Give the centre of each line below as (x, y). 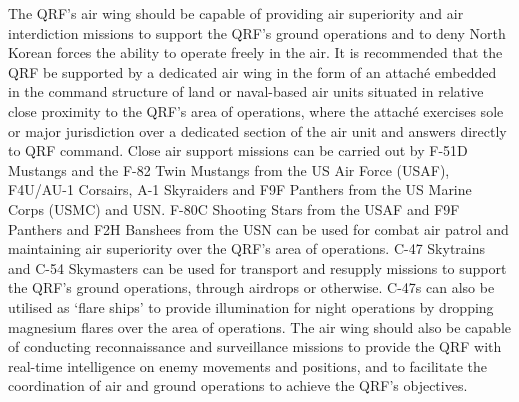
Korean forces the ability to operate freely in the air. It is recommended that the (255, 52)
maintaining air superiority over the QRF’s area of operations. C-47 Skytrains (247, 248)
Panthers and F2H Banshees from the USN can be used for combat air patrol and (258, 228)
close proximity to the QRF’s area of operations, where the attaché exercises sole (256, 110)
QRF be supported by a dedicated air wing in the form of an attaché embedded (252, 71)
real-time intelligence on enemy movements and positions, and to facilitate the (247, 365)
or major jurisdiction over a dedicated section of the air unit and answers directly (257, 130)
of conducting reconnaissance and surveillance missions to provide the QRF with (255, 346)
